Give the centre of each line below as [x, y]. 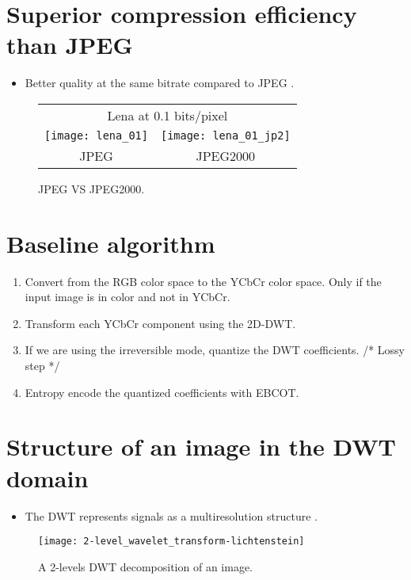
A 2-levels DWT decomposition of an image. [145, 566]
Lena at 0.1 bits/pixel [167, 115]
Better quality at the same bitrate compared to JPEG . [160, 83]
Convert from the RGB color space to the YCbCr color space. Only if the [203, 281]
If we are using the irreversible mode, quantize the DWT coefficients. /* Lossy [215, 350]
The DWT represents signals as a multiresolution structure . [171, 515]
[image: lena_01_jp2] [225, 135]
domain [48, 477]
